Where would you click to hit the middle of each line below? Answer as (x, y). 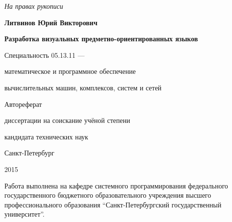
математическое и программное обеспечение (70, 71)
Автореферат (23, 104)
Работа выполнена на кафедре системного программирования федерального (116, 185)
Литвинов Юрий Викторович (51, 22)
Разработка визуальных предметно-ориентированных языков (101, 39)
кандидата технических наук (46, 136)
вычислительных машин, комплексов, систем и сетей (83, 87)
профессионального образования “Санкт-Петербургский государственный (113, 204)
